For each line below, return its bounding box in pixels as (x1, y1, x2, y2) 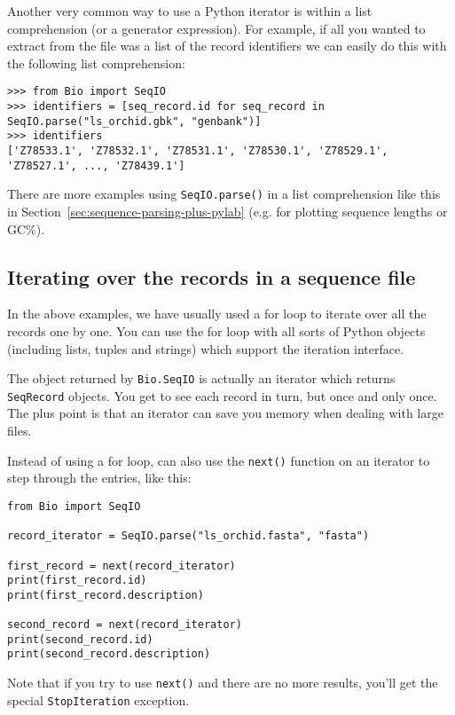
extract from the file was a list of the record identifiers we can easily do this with (7, 36, 447, 55)
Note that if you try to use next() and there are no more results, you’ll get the (7, 673, 438, 692)
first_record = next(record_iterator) (7, 559, 236, 572)
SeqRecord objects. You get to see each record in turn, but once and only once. (7, 386, 437, 405)
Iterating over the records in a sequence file (7, 263, 416, 290)
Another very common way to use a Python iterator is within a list (7, 2, 373, 20)
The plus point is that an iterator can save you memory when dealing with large (7, 404, 443, 422)
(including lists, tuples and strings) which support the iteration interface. (7, 339, 404, 357)
